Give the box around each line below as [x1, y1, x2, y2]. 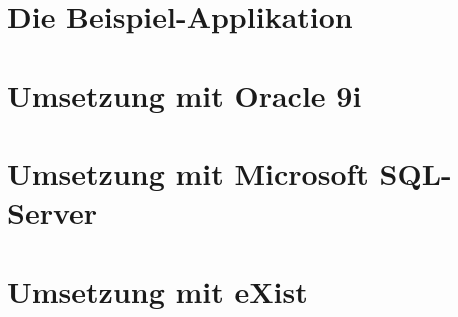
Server [7, 192, 98, 233]
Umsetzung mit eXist [7, 270, 308, 311]
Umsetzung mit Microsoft [7, 152, 369, 193]
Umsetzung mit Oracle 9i [7, 74, 362, 115]
